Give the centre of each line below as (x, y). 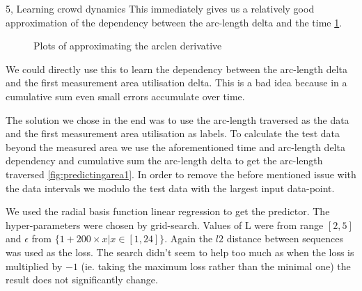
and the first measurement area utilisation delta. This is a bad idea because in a (176, 82)
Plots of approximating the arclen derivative (128, 46)
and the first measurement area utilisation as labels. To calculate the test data (173, 133)
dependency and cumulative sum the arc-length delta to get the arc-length (164, 160)
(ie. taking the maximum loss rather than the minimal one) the (216, 266)
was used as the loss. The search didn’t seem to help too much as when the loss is (180, 252)
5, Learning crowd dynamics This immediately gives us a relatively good (160, 8)
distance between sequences (285, 238)
